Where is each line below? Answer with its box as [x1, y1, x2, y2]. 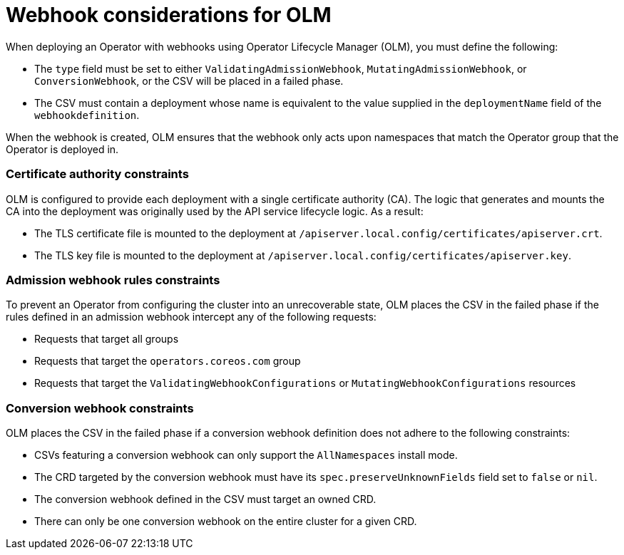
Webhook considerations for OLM [6, 3, 332, 27]
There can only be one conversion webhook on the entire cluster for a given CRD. [34, 515, 417, 527]
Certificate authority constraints [6, 167, 189, 182]
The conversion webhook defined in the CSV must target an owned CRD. [34, 493, 377, 505]
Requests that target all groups [34, 333, 179, 346]
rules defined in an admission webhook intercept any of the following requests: [6, 311, 377, 323]
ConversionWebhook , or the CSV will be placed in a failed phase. [34, 74, 344, 87]
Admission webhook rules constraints [6, 272, 220, 287]
